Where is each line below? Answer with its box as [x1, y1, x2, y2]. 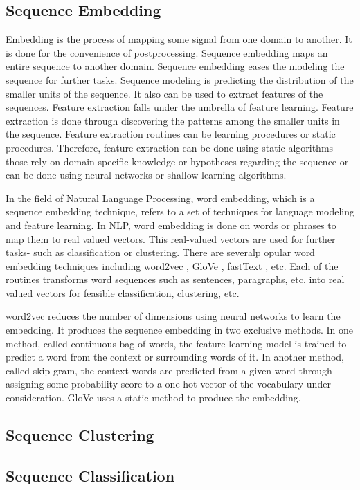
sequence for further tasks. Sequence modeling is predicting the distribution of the [6, 72, 354, 87]
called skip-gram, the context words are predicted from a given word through [6, 363, 332, 377]
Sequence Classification [6, 464, 175, 486]
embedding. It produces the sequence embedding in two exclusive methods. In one [6, 323, 353, 337]
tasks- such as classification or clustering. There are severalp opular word [6, 245, 315, 260]
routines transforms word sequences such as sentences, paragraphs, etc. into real [6, 272, 345, 287]
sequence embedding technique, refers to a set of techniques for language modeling [6, 204, 355, 219]
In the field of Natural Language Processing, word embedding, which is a [6, 190, 315, 205]
